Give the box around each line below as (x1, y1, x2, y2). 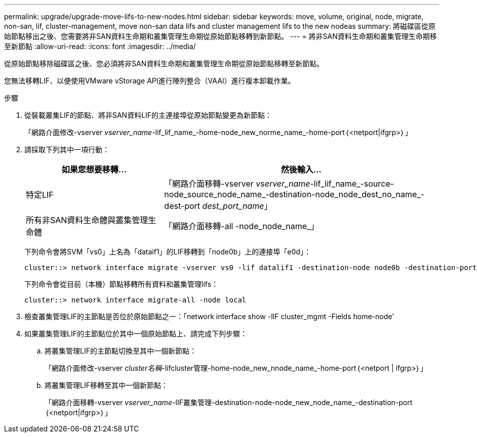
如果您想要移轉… (61, 164, 127, 174)
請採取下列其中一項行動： (24, 145, 109, 154)
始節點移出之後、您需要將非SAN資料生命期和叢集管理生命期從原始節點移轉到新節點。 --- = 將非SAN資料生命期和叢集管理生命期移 (4, 32, 437, 40)
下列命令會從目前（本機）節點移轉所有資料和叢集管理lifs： (24, 280, 219, 288)
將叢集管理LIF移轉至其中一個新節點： (45, 381, 168, 389)
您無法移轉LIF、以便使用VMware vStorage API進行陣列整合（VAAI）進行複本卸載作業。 (4, 76, 295, 85)
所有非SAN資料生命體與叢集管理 (26, 215, 148, 225)
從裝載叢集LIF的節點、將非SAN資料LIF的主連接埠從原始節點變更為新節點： (24, 111, 272, 119)
